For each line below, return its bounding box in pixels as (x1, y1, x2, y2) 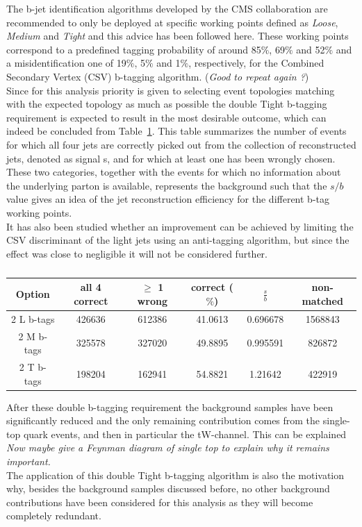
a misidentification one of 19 (6, 56, 126, 70)
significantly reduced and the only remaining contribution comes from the (6, 413, 320, 428)
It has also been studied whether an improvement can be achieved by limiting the (6, 219, 354, 233)
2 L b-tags (11, 311, 55, 326)
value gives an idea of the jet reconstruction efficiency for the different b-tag (6, 192, 329, 206)
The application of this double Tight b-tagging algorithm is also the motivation (6, 467, 345, 482)
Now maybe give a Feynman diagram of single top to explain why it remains (6, 440, 329, 455)
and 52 (296, 42, 325, 56)
